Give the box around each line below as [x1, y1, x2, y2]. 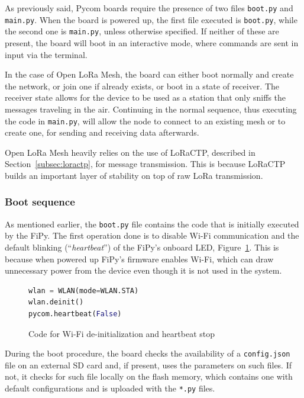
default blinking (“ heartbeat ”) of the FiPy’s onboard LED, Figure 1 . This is [5, 241, 279, 253]
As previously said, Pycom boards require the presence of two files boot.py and [5, 2, 293, 14]
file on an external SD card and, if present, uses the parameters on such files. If [5, 358, 292, 371]
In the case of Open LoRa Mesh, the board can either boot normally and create [5, 68, 294, 81]
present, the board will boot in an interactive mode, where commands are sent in [5, 36, 299, 49]
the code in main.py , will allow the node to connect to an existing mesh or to [5, 114, 286, 127]
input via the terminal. [5, 48, 88, 60]
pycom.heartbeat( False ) [28, 310, 122, 318]
